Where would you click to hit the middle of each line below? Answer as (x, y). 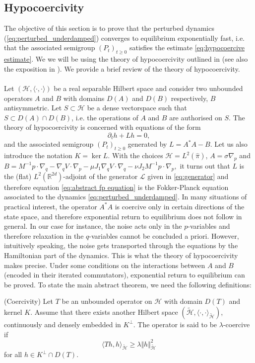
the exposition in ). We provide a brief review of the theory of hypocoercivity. (122, 68)
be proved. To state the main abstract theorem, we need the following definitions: (128, 284)
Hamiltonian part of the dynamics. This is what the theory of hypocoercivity (121, 255)
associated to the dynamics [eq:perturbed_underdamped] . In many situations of (126, 197)
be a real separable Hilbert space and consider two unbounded (148, 88)
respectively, (190, 98)
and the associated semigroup (49, 144)
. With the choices (135, 155)
